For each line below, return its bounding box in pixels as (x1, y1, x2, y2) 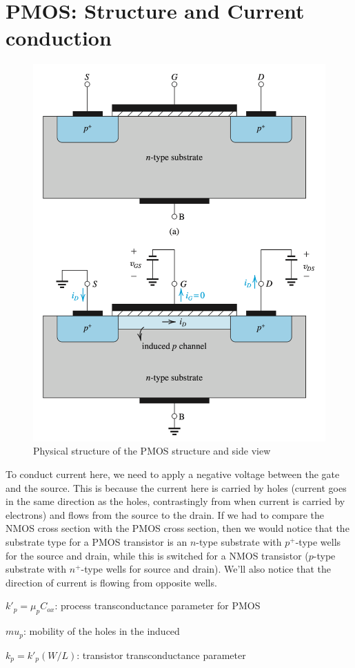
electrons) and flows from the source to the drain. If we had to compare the (6, 507, 324, 522)
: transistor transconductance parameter (77, 647, 246, 662)
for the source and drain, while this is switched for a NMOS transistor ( (6, 548, 309, 562)
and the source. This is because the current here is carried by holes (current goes (6, 480, 347, 495)
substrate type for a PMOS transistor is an (6, 534, 187, 548)
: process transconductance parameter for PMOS (54, 598, 261, 613)
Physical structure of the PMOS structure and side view (33, 443, 271, 458)
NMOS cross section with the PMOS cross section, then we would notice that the (6, 521, 349, 535)
